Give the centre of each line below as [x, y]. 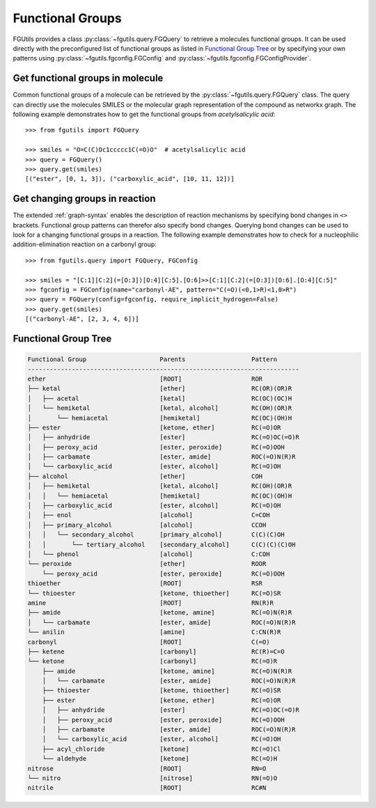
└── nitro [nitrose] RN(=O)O [152, 778]
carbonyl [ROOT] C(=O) [149, 642]
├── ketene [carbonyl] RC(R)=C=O [156, 651]
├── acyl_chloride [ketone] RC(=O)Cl [162, 749]
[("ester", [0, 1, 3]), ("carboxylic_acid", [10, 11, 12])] [130, 179]
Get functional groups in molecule [88, 78]
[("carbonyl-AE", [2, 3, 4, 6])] [82, 319]
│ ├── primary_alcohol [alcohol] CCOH [147, 525]
